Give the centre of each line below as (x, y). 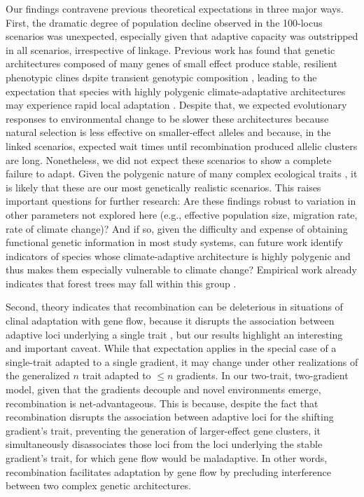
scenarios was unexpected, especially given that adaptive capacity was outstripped (182, 36)
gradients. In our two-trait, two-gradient (262, 375)
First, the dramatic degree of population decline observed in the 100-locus (164, 22)
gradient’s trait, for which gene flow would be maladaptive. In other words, (167, 458)
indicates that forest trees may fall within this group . (121, 283)
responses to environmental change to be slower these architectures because (167, 118)
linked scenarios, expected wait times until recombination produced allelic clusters (182, 145)
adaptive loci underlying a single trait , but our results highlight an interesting (174, 334)
